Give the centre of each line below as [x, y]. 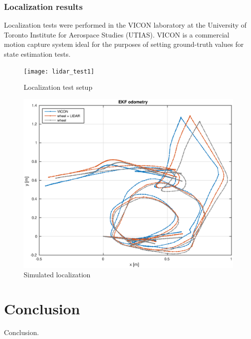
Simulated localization [57, 275]
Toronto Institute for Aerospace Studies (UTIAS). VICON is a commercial [117, 34]
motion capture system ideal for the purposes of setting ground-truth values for [124, 44]
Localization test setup [58, 87]
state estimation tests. [37, 54]
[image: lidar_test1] [59, 71]
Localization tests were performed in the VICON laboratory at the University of [125, 25]
